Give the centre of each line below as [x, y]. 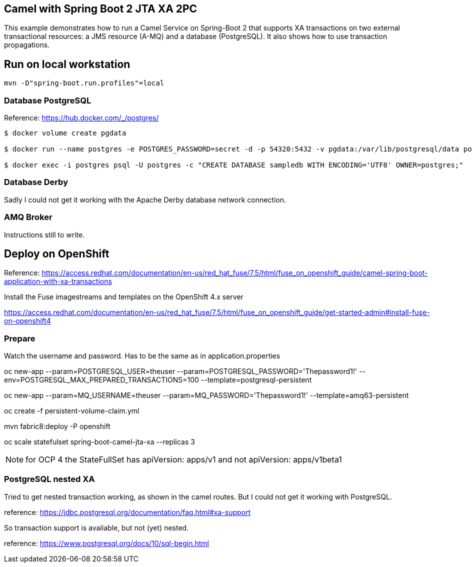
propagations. [27, 45]
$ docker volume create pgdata [65, 133]
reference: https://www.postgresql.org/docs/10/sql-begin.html [106, 543]
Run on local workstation [67, 64]
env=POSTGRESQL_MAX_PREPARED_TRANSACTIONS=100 [101, 380]
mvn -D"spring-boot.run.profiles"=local [84, 83]
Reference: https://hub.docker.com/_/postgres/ [81, 118]
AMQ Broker [28, 217]
